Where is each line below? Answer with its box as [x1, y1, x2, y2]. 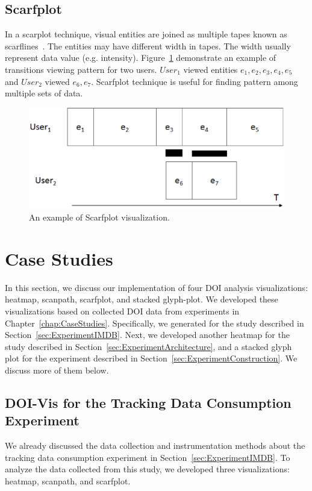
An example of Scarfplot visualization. [29, 211, 170, 224]
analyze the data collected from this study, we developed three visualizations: [5, 463, 290, 475]
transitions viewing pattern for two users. [5, 63, 157, 75]
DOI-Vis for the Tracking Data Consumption [5, 393, 292, 411]
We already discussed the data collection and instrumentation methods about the [5, 439, 305, 452]
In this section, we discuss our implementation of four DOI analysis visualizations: [5, 281, 308, 293]
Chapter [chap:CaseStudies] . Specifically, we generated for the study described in [5, 316, 304, 329]
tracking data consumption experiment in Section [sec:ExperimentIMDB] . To [5, 451, 290, 463]
